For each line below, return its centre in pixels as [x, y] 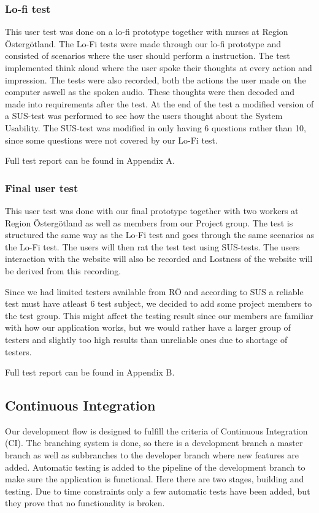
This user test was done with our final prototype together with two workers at [152, 210]
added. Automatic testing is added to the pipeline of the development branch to [155, 467]
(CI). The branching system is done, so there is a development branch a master [154, 443]
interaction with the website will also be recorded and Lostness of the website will [159, 259]
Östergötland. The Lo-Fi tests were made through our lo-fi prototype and [143, 43]
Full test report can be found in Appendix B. [90, 372]
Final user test [42, 187]
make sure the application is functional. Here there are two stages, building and [155, 479]
